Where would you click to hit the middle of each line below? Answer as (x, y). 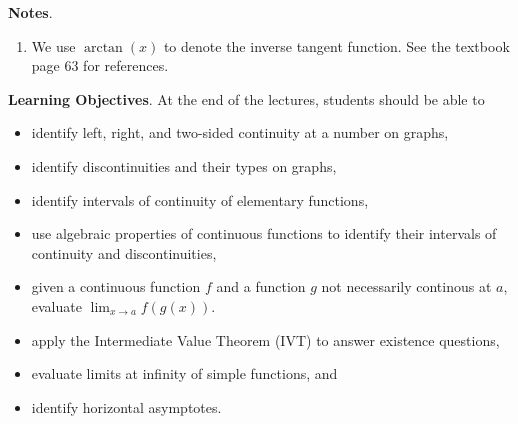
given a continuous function (116, 286)
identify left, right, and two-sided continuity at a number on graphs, (240, 132)
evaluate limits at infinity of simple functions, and (184, 373)
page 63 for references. (100, 65)
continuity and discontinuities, (124, 252)
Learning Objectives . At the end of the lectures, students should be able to (246, 98)
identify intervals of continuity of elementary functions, (200, 199)
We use (53, 45)
